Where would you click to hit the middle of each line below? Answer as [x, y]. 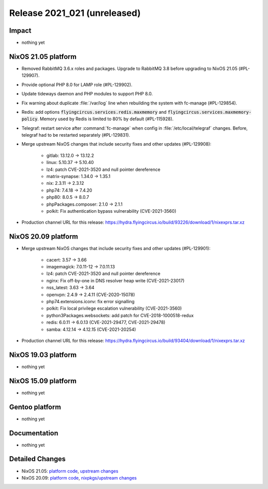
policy [30, 119]
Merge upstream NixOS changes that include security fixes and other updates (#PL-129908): [117, 144]
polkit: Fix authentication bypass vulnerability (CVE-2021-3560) [111, 211]
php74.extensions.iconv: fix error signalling [91, 302]
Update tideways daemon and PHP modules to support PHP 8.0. [87, 94]
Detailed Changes [37, 459]
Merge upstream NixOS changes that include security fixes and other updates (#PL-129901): [116, 248]
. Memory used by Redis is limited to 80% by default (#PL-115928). [105, 119]
